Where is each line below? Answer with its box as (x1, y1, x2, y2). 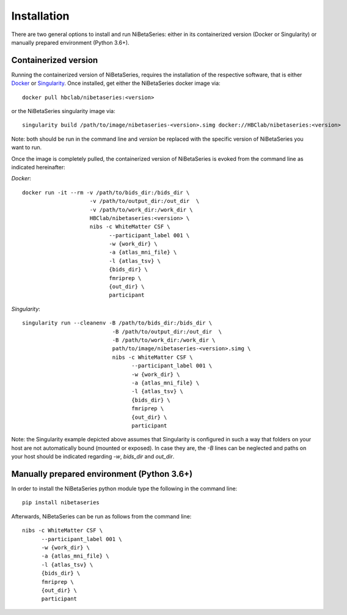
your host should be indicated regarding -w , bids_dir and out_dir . (11, 453, 175, 460)
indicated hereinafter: (11, 163, 65, 171)
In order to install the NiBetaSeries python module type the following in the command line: (11, 485, 238, 492)
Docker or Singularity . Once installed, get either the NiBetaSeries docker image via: (11, 79, 221, 87)
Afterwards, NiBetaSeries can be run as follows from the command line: (11, 512, 192, 520)
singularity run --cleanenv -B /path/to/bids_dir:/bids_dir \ (22, 320, 213, 326)
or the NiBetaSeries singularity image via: (11, 108, 115, 115)
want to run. (11, 144, 42, 151)
